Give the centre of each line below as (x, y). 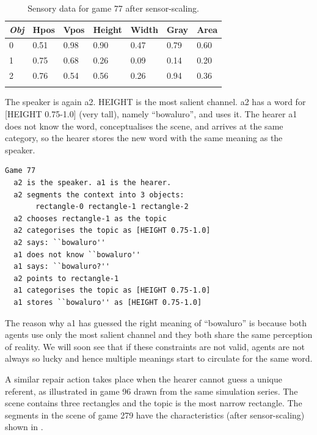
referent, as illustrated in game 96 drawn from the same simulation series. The (151, 391)
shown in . (24, 427)
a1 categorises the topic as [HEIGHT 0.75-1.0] (112, 291)
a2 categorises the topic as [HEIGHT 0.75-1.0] (112, 231)
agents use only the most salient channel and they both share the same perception (159, 334)
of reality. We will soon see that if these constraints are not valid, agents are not (155, 346)
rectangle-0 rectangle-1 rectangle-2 (112, 207)
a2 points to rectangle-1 (66, 278)
